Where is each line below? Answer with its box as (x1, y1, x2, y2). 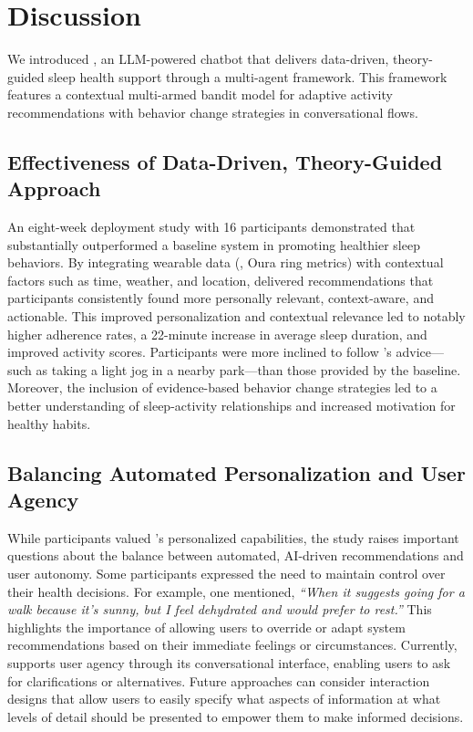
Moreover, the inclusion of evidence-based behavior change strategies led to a (7, 378, 437, 397)
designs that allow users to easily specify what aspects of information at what (7, 689, 441, 708)
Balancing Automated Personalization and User (7, 458, 466, 486)
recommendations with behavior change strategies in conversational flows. (7, 102, 418, 121)
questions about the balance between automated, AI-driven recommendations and (7, 546, 464, 565)
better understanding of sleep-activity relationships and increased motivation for (7, 396, 456, 415)
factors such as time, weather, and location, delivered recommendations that (7, 270, 434, 289)
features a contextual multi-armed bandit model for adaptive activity (7, 85, 393, 104)
